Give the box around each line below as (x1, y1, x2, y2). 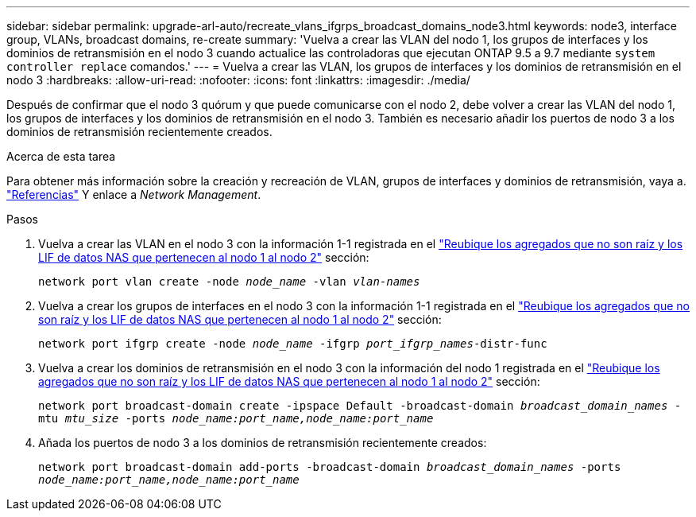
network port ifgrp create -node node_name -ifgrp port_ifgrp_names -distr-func (38, 337, 547, 350)
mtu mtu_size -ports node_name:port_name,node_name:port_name (38, 412, 434, 425)
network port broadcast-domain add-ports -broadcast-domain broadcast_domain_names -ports (38, 461, 621, 473)
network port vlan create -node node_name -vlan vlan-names (38, 275, 420, 288)
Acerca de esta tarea (6, 150, 116, 163)
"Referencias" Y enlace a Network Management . (6, 188, 261, 201)
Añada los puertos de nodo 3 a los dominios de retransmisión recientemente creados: (38, 436, 487, 449)
